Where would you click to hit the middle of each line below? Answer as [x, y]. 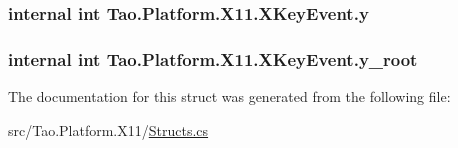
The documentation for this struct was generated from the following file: [229, 96]
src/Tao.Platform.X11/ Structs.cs [108, 129]
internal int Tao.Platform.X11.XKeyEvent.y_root [213, 58]
